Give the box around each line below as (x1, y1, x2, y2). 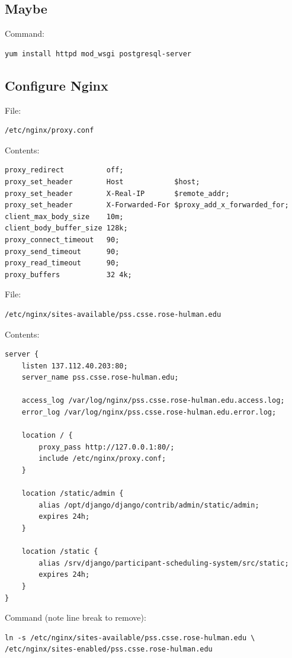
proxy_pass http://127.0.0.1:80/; (38, 442, 175, 451)
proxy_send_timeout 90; (5, 247, 120, 256)
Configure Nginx (5, 76, 108, 94)
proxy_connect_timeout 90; (5, 235, 120, 244)
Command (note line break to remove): (5, 611, 146, 624)
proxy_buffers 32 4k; (5, 270, 132, 279)
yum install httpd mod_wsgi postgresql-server (5, 49, 191, 58)
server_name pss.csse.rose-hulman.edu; (21, 373, 179, 382)
